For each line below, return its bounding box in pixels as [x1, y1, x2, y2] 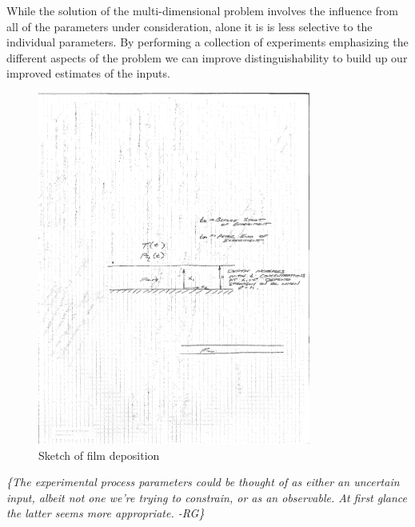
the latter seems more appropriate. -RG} [6, 505, 205, 521]
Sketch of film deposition [38, 446, 160, 463]
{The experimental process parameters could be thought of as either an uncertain [6, 473, 400, 490]
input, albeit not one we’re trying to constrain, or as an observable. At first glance [6, 489, 407, 505]
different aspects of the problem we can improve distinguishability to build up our [6, 49, 408, 66]
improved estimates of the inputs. [6, 65, 170, 82]
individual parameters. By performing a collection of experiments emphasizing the [6, 34, 409, 50]
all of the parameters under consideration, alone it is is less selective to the [6, 18, 373, 34]
